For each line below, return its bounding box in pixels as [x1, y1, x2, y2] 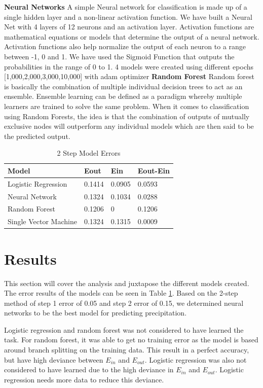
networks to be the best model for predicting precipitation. [4, 307, 187, 318]
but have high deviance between [4, 354, 103, 365]
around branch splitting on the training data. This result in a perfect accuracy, [4, 344, 249, 355]
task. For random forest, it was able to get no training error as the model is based [4, 334, 258, 345]
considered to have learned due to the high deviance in [4, 364, 174, 375]
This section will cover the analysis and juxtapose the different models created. [4, 277, 249, 288]
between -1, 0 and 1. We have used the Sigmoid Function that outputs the [4, 51, 235, 61]
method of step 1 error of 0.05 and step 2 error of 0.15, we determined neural [4, 297, 244, 308]
